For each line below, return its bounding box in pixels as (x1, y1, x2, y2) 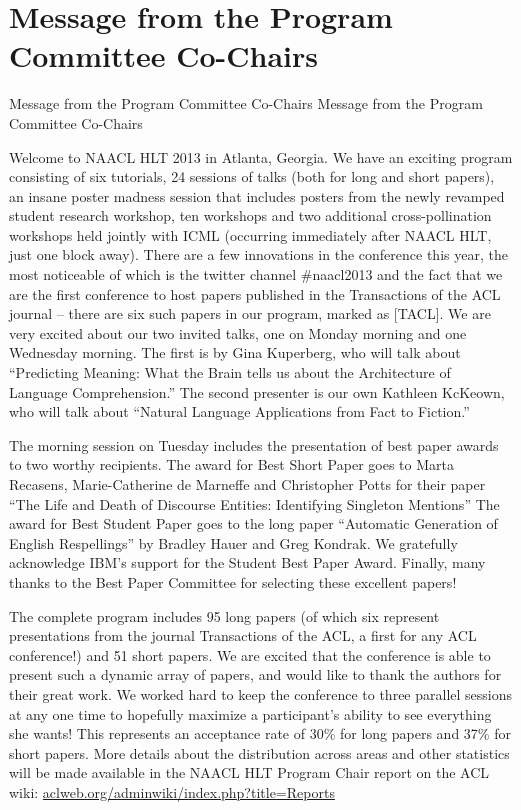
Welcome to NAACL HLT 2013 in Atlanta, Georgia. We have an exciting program (9, 146, 513, 167)
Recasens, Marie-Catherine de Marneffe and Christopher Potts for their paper (9, 474, 486, 494)
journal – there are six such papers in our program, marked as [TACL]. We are (9, 303, 491, 324)
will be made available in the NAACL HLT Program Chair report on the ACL (9, 762, 490, 783)
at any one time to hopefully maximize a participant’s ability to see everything (9, 703, 492, 724)
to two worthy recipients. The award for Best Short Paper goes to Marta (9, 454, 454, 475)
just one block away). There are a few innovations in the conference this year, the (9, 244, 508, 265)
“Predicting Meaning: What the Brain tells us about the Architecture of (9, 362, 451, 383)
